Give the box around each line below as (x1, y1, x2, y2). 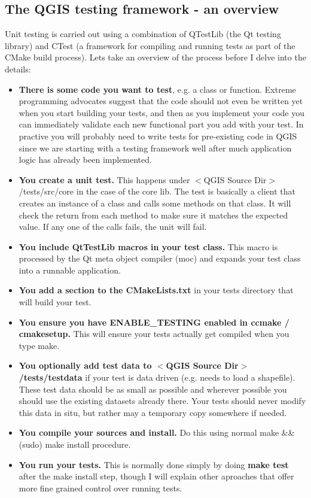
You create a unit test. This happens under (19, 173, 190, 186)
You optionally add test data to (19, 359, 152, 372)
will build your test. (19, 296, 92, 308)
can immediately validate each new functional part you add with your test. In (19, 118, 304, 130)
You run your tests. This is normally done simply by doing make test (19, 458, 289, 470)
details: (5, 62, 31, 75)
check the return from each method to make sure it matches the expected (19, 208, 288, 221)
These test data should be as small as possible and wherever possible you (19, 382, 287, 395)
